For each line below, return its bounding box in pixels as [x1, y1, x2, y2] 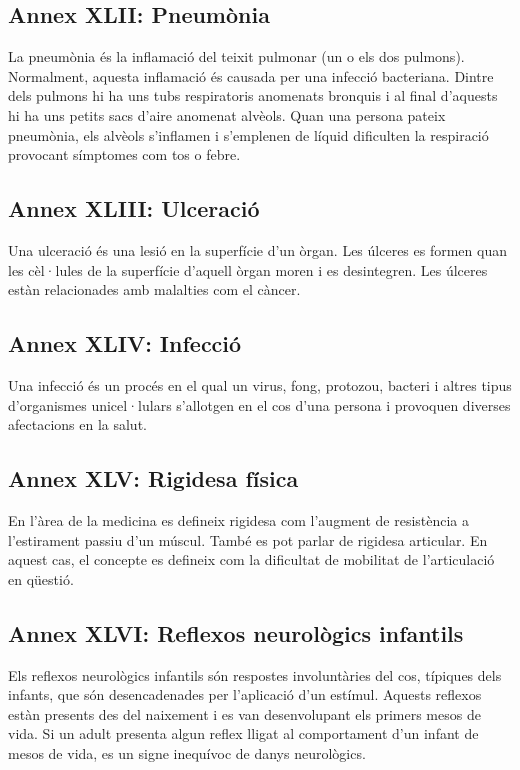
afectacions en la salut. [8, 414, 147, 435]
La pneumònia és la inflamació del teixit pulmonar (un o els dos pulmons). [8, 46, 465, 67]
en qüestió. [8, 568, 74, 589]
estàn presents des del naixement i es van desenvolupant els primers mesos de [8, 703, 481, 724]
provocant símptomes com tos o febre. [8, 144, 241, 165]
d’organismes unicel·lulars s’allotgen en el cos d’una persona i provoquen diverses [8, 394, 511, 415]
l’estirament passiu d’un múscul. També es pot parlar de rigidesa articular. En [8, 529, 488, 550]
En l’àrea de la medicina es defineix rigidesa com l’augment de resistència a [8, 509, 470, 530]
